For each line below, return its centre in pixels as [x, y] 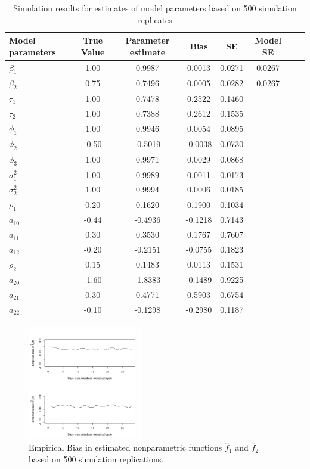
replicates [155, 19]
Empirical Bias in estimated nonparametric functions [125, 447]
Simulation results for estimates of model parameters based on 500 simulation [155, 8]
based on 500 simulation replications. [96, 459]
